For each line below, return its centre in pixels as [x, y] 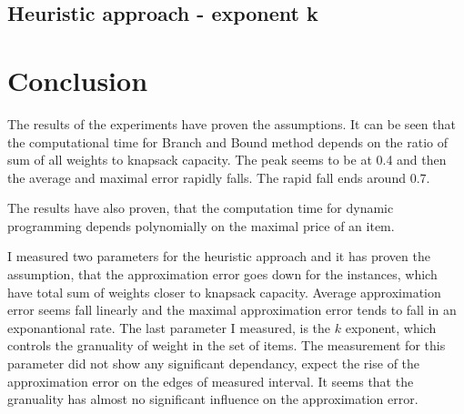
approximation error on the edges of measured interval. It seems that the [211, 381]
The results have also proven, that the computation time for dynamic [201, 208]
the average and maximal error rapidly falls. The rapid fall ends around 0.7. [219, 177]
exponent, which [391, 327]
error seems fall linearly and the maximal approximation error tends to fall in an [232, 310]
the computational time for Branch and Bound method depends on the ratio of [228, 141]
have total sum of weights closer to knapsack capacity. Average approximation [224, 292]
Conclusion [78, 80]
